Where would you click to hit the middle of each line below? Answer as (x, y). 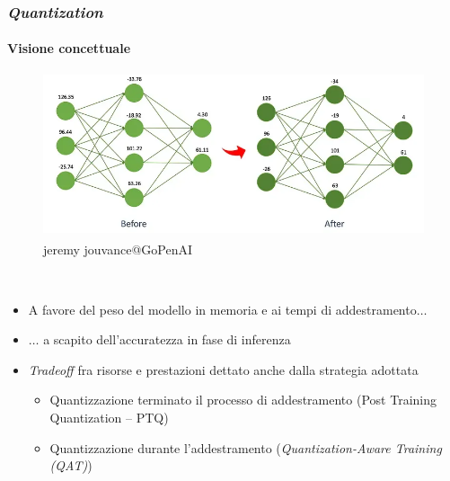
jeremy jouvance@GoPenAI (118, 249)
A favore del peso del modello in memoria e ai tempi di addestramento (222, 309)
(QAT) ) (71, 465)
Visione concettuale (69, 48)
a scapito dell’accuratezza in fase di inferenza (167, 339)
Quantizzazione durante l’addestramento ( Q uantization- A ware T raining (246, 447)
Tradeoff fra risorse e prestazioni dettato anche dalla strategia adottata (223, 369)
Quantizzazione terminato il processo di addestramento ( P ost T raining (243, 400)
